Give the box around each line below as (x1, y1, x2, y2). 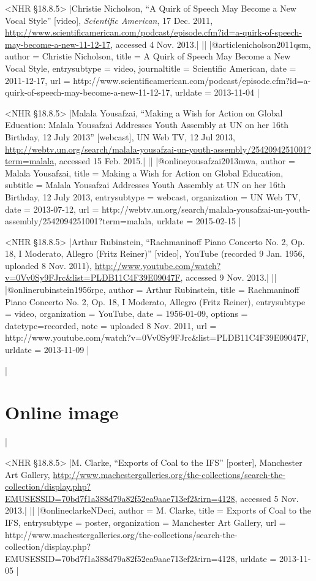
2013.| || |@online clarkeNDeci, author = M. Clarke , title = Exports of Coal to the (5, 504, 312, 517)
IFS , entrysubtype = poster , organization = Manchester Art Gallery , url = (5, 515, 286, 528)
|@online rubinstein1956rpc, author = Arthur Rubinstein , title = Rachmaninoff (5, 283, 299, 296)
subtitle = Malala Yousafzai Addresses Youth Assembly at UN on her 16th (5, 178, 286, 191)
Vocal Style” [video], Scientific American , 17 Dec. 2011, (5, 13, 213, 26)
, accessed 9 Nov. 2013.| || (180, 271, 277, 284)
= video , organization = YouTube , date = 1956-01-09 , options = (5, 307, 248, 320)
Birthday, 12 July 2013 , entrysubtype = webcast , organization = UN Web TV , (5, 190, 301, 203)
